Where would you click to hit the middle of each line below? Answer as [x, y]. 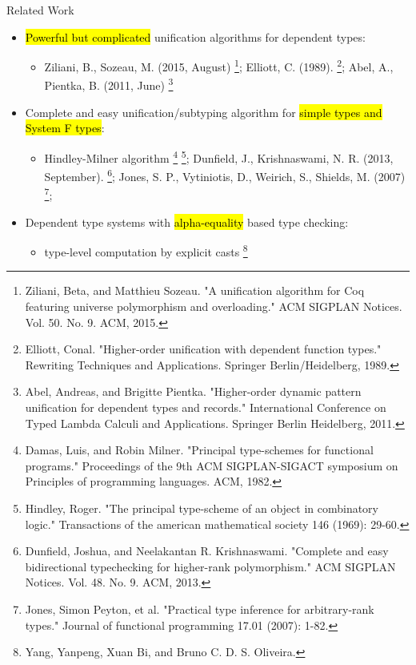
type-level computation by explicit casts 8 [146, 250]
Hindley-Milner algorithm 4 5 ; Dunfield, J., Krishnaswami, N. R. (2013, [219, 156]
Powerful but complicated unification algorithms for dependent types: [195, 36]
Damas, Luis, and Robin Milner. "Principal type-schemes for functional [199, 450]
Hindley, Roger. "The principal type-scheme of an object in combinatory [202, 508]
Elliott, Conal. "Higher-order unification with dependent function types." [203, 349]
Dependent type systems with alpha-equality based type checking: [187, 222]
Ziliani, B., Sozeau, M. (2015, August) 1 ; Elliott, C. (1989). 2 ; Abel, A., [219, 65]
